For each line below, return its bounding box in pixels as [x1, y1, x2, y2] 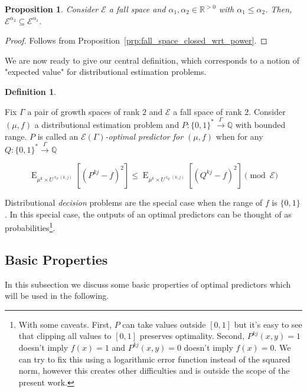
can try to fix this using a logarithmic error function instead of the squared [18, 353, 290, 365]
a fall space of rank [173, 105, 242, 117]
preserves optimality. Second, [139, 330, 245, 342]
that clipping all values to [18, 330, 112, 342]
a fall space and [109, 3, 166, 15]
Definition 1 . [5, 85, 57, 97]
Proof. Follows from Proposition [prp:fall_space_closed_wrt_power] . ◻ [5, 34, 267, 47]
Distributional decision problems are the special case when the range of [5, 196, 263, 208]
